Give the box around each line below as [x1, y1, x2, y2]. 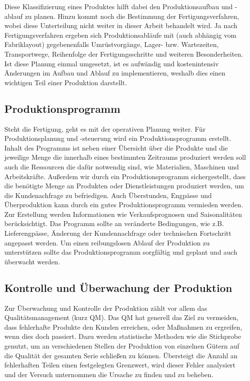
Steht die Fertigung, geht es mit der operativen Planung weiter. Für [4, 123, 206, 134]
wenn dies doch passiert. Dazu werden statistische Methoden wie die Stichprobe [4, 331, 241, 341]
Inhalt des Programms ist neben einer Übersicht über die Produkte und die [4, 142, 228, 152]
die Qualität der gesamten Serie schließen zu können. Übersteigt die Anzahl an [4, 350, 238, 360]
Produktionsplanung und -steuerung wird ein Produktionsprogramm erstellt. [4, 133, 232, 143]
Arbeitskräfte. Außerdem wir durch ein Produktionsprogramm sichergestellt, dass [4, 171, 246, 181]
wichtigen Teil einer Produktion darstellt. [4, 77, 127, 87]
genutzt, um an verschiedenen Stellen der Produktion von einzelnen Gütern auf [4, 341, 239, 351]
